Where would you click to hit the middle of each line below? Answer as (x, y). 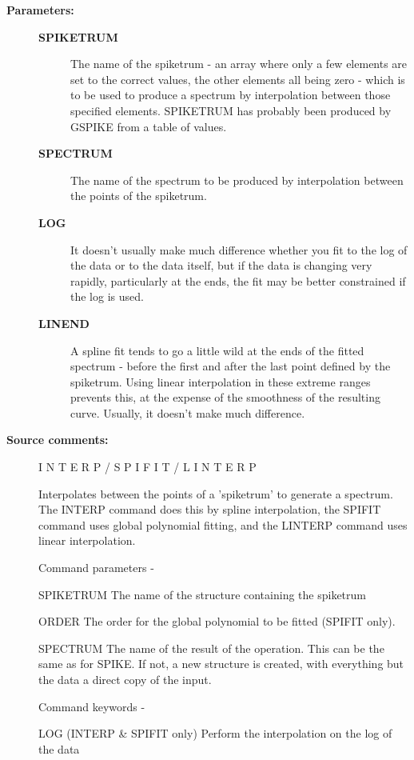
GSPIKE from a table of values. (149, 126)
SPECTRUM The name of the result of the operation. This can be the (211, 648)
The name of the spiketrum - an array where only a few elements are (239, 64)
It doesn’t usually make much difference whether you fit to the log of (239, 249)
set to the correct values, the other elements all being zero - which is (238, 79)
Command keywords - (92, 706)
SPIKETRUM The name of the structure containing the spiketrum (202, 594)
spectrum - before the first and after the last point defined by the (231, 366)
